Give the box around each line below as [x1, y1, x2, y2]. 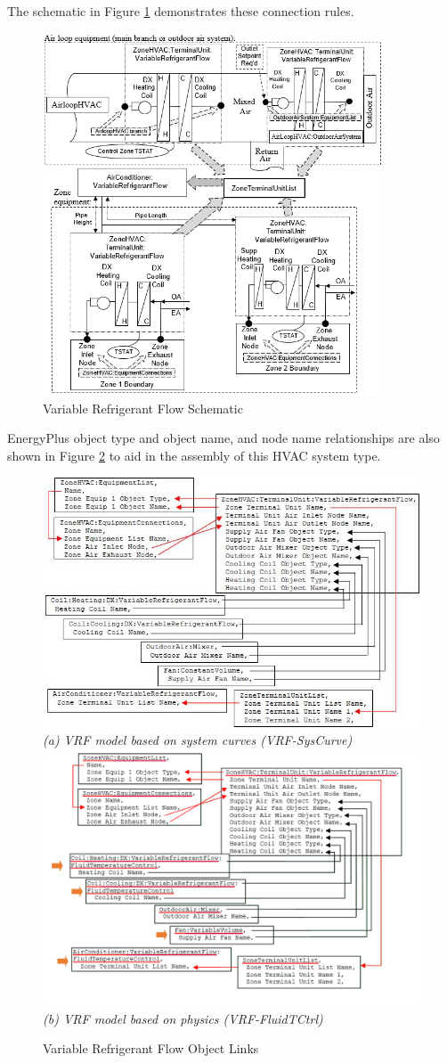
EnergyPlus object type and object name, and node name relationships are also [7, 429, 440, 447]
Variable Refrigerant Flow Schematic [43, 398, 243, 417]
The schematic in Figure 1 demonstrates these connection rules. [7, 2, 354, 20]
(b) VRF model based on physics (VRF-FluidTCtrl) [43, 1009, 323, 1027]
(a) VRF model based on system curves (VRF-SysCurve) [43, 731, 353, 749]
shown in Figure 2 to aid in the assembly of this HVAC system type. [7, 446, 381, 464]
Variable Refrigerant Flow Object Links [43, 1039, 259, 1058]
